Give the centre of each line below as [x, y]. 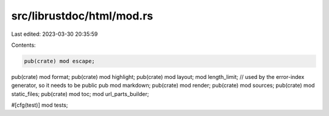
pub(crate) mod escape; [60, 61]
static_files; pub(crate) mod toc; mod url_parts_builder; [80, 94]
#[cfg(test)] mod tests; [40, 105]
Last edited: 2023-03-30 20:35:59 [55, 34]
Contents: [23, 45]
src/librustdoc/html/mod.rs [82, 16]
